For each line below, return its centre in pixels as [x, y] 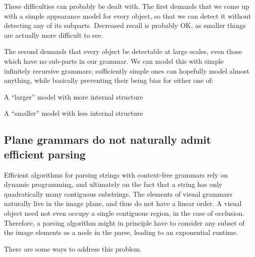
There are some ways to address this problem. [73, 248]
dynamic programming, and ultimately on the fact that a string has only [113, 184]
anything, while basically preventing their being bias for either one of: [109, 80]
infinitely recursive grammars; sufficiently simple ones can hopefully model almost [127, 70]
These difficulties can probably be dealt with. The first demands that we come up [127, 6]
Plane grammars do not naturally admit [108, 140]
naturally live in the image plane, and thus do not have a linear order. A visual [123, 203]
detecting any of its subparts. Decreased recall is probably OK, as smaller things [125, 25]
